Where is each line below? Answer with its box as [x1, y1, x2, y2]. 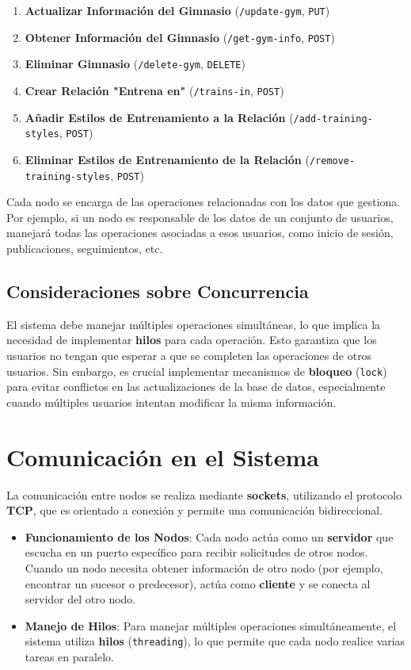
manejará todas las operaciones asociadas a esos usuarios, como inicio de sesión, [6, 224, 394, 241]
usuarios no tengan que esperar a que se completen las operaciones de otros [6, 347, 372, 364]
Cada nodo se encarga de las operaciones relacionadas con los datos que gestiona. [6, 193, 401, 210]
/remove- [309, 155, 356, 167]
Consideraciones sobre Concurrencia [6, 279, 309, 304]
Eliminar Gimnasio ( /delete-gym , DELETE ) [25, 56, 245, 72]
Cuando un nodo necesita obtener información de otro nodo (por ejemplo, [25, 559, 383, 576]
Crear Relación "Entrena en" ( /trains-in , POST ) [25, 82, 284, 98]
